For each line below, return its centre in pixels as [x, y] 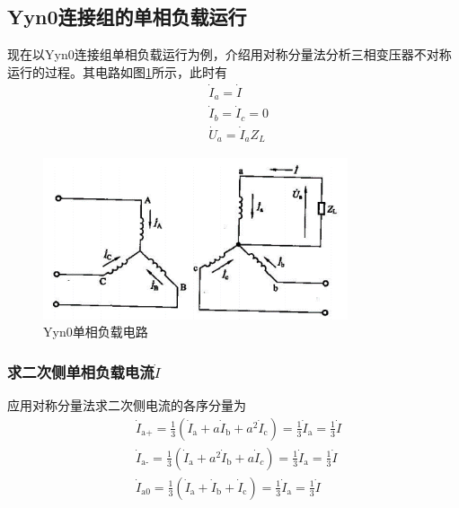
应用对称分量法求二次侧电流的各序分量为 [127, 405]
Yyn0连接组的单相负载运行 [127, 17]
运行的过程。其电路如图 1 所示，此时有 [117, 71]
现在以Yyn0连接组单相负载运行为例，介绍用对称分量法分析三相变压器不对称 [229, 54]
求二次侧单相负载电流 [81, 371]
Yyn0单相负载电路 [96, 332]
